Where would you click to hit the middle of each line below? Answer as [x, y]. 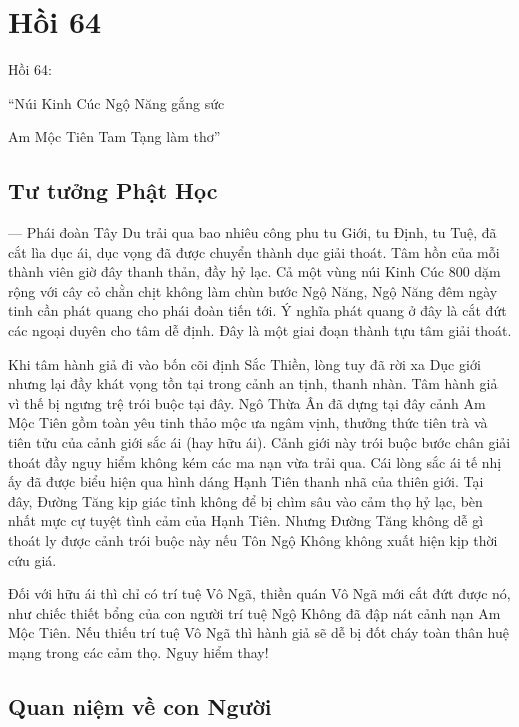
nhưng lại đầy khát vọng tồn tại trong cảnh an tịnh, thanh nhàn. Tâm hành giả [253, 383]
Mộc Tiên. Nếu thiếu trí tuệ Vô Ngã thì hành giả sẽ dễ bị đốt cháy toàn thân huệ [259, 632]
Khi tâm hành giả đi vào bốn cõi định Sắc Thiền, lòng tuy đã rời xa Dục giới [244, 363]
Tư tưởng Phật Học [113, 190]
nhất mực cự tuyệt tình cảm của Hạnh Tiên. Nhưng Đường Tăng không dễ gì [246, 520]
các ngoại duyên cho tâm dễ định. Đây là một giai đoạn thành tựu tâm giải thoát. [260, 330]
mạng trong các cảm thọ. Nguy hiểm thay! [138, 651]
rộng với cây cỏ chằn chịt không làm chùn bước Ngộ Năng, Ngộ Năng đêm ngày [253, 290]
